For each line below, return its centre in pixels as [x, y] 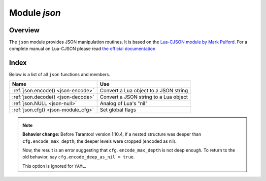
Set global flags [118, 109]
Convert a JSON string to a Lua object [144, 97]
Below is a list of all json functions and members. [60, 75]
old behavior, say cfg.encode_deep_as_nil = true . [79, 157]
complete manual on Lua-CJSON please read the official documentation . [83, 49]
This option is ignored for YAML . [54, 166]
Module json [35, 13]
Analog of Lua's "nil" [124, 103]
